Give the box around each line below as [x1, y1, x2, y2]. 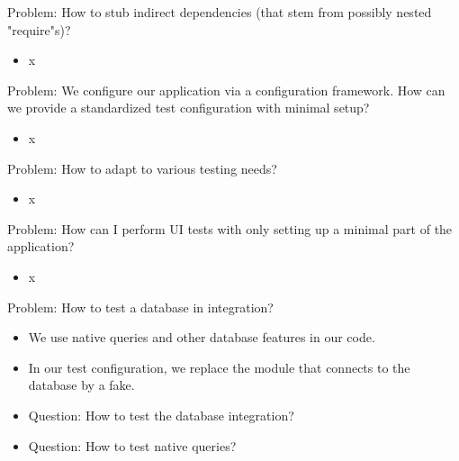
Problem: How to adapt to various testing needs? [7, 158, 277, 177]
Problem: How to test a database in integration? [7, 297, 274, 316]
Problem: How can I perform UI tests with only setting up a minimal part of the [7, 219, 453, 238]
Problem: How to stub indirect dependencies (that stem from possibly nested [7, 3, 432, 21]
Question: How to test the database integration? [28, 405, 294, 424]
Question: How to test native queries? [28, 436, 237, 455]
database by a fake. [28, 375, 135, 394]
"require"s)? [7, 20, 71, 39]
